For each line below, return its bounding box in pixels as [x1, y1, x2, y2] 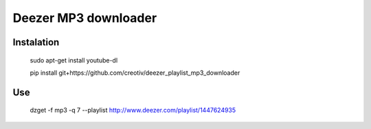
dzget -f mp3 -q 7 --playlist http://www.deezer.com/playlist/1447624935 [30, 106, 236, 115]
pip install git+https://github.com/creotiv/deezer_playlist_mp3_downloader [30, 69, 240, 77]
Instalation [12, 36, 60, 48]
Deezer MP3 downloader [12, 10, 157, 25]
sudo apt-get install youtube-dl [30, 56, 118, 64]
